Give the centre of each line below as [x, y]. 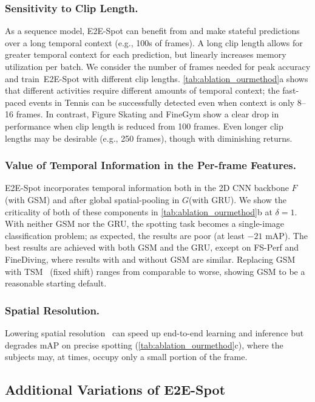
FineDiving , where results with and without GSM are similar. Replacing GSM [150, 259]
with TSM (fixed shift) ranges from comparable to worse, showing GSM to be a [155, 271]
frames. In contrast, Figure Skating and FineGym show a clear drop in [147, 114]
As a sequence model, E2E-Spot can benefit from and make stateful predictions [152, 31]
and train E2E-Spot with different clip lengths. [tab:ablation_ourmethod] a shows [157, 78]
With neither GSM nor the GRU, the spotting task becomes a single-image [145, 224]
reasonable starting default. [56, 283]
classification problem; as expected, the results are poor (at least [125, 235]
